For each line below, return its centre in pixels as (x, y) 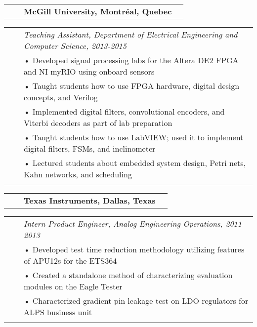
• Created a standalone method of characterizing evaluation (128, 275)
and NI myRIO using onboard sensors (89, 71)
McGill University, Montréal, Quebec (98, 11)
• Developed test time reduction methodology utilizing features (134, 249)
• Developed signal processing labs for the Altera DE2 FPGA (131, 60)
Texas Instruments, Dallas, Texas (90, 200)
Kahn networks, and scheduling (78, 174)
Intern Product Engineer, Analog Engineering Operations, (123, 224)
